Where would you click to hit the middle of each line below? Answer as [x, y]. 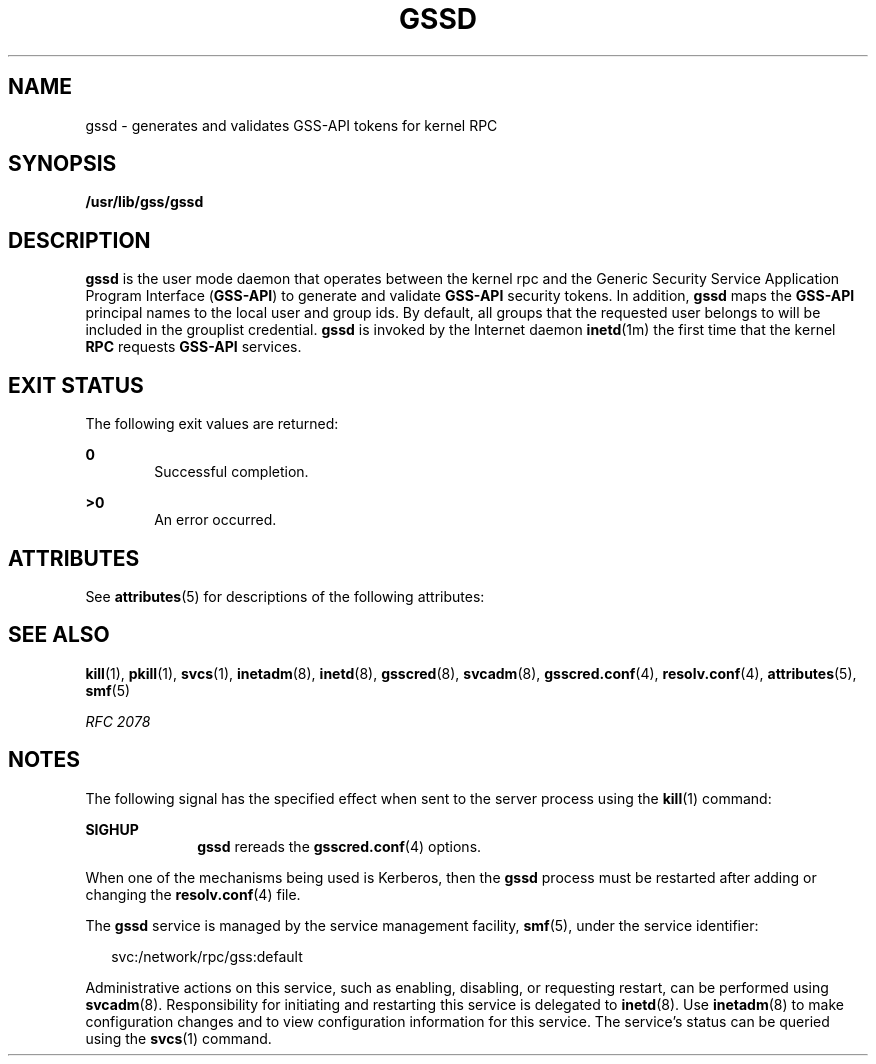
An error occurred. [215, 520]
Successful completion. [231, 472]
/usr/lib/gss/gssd [144, 202]
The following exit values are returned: [212, 424]
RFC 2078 [118, 721]
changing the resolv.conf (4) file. [193, 894]
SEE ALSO [59, 635]
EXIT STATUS [76, 385]
